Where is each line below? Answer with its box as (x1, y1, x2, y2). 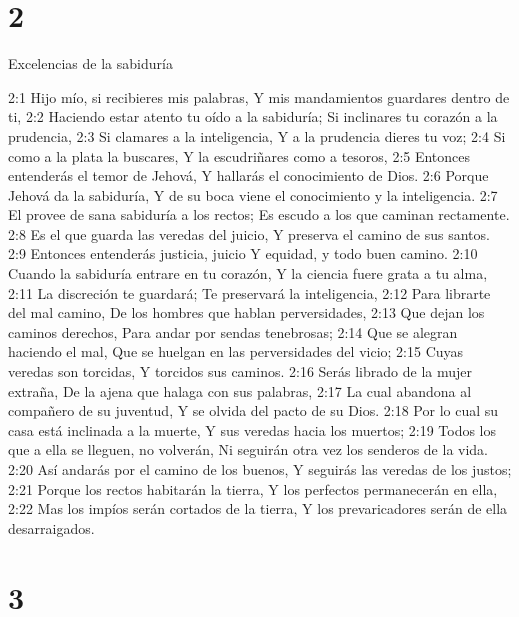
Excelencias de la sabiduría (8, 53, 173, 74)
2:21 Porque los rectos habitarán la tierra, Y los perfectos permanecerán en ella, (8, 478, 498, 499)
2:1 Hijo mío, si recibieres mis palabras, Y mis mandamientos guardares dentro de (8, 86, 510, 107)
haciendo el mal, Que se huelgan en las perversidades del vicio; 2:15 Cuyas (8, 341, 464, 362)
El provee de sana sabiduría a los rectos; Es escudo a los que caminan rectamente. (8, 204, 510, 225)
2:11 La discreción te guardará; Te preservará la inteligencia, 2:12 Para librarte (8, 282, 491, 303)
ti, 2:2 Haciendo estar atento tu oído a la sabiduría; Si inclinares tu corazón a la (8, 106, 498, 127)
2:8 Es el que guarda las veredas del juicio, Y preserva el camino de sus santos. (8, 223, 490, 244)
